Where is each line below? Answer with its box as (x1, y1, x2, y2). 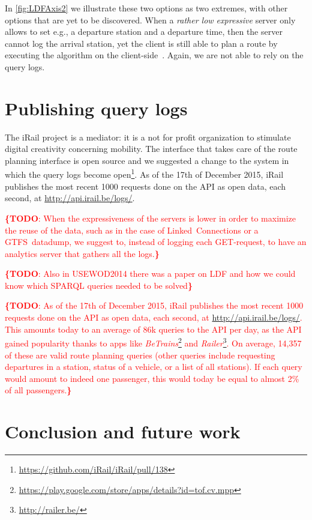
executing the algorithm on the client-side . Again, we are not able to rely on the (5, 49, 304, 61)
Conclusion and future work (5, 419, 241, 444)
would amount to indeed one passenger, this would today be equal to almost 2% (5, 372, 299, 384)
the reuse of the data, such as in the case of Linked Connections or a (5, 223, 259, 236)
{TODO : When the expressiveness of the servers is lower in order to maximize (5, 211, 296, 224)
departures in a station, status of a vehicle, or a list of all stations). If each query (5, 360, 302, 373)
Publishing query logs (5, 95, 188, 120)
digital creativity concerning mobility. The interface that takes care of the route (5, 142, 298, 155)
